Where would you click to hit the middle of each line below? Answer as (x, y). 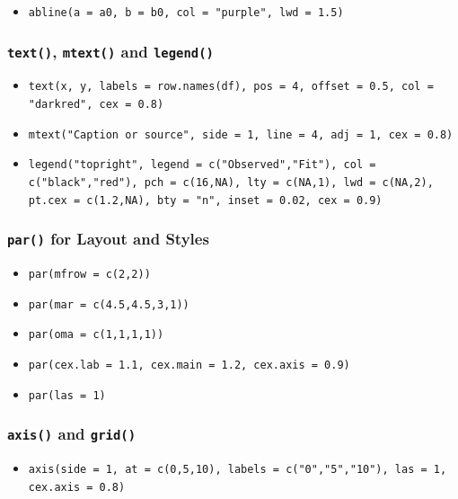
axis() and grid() (72, 434)
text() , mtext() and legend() (110, 51)
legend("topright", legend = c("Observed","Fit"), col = (202, 165)
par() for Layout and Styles (108, 239)
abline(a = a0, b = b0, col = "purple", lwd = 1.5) (186, 13)
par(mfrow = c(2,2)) (89, 275)
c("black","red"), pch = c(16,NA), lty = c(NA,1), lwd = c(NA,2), (231, 183)
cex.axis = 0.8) (77, 487)
